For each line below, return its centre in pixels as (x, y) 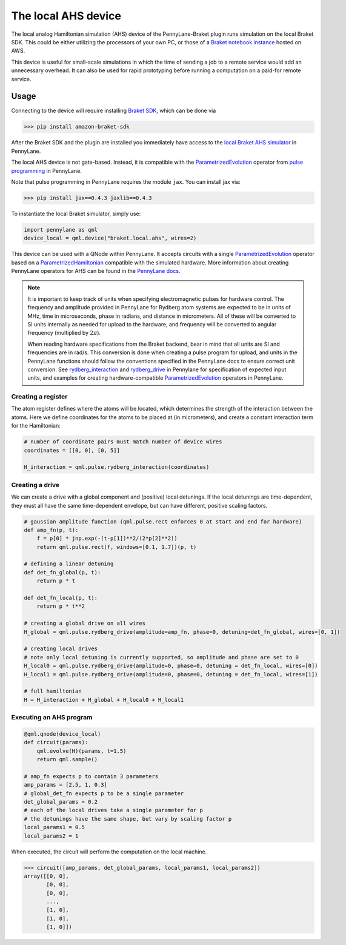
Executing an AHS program (52, 718)
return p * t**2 (61, 606)
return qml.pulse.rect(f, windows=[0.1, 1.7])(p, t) (117, 547)
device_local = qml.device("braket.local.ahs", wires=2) (110, 238)
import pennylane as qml (61, 230)
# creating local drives (61, 649)
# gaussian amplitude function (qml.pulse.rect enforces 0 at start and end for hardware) (163, 521)
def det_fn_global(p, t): (62, 572)
